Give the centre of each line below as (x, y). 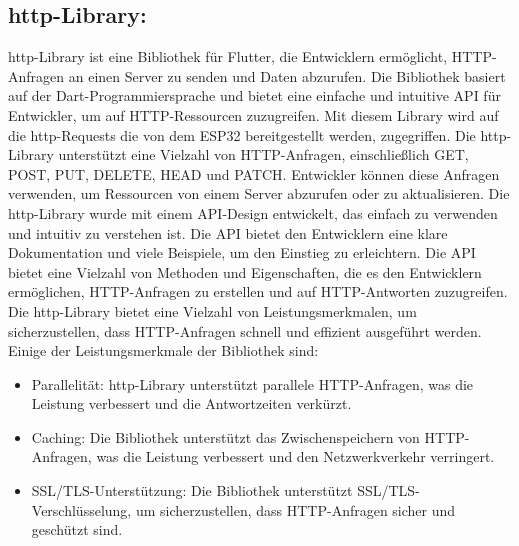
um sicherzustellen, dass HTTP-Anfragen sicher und (295, 509)
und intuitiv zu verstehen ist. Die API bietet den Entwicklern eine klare (228, 232)
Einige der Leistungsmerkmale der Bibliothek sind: (163, 350)
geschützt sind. (77, 529)
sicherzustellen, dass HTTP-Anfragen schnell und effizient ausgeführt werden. (245, 330)
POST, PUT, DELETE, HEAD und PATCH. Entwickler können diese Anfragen (254, 173)
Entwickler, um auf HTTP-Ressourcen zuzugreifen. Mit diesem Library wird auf (253, 114)
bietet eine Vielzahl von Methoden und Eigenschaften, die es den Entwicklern (245, 271)
